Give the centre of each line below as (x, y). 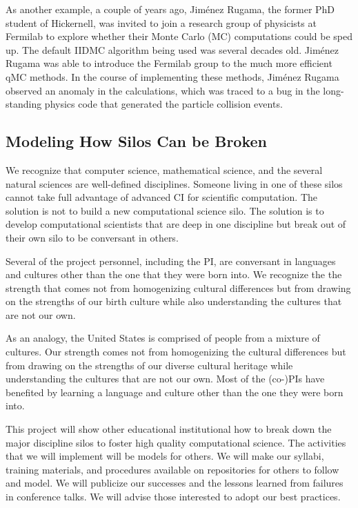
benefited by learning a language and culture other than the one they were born (175, 392)
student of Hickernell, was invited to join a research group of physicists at (161, 22)
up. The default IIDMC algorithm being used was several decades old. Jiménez (172, 49)
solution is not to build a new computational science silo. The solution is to (165, 210)
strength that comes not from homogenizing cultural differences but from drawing (178, 287)
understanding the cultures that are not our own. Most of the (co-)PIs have (165, 379)
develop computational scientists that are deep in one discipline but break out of (176, 224)
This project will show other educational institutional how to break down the (169, 429)
